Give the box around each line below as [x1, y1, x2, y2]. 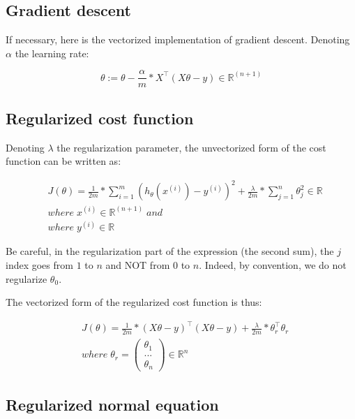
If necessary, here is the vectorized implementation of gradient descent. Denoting [6, 32, 350, 47]
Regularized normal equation [6, 393, 219, 415]
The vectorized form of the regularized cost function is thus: [6, 295, 262, 309]
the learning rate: [15, 45, 89, 60]
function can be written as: [6, 154, 121, 168]
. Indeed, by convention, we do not [199, 258, 347, 272]
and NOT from [105, 258, 170, 272]
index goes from [6, 258, 73, 272]
